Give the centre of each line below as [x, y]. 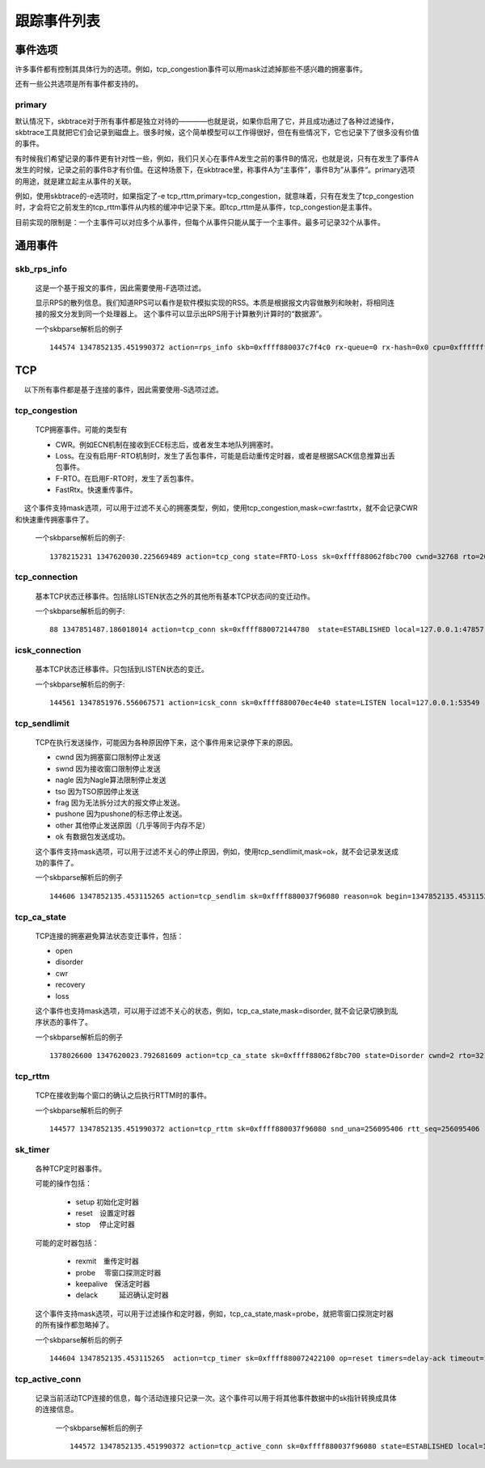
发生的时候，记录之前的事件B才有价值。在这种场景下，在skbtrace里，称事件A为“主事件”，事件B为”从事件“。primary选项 [215, 170]
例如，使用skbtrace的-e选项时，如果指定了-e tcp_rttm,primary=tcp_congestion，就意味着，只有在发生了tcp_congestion [214, 196]
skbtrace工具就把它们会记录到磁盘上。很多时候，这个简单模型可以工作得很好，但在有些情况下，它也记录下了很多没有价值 [217, 132]
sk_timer [32, 1149]
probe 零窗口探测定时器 [118, 1272]
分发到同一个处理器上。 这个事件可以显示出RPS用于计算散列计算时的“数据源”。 [195, 314]
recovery [70, 985]
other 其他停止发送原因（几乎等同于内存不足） [133, 825]
